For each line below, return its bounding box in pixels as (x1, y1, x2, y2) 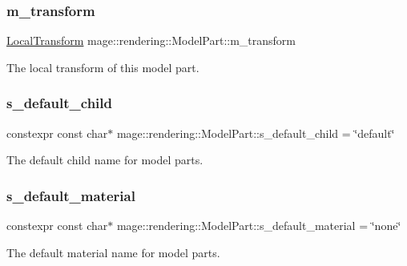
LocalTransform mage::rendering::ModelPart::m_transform (6, 32, 296, 49)
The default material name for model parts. (6, 244, 220, 260)
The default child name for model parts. (6, 151, 203, 168)
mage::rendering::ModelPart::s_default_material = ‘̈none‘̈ (116, 217, 401, 234)
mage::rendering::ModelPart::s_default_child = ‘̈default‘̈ (116, 124, 395, 141)
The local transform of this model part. (6, 58, 199, 75)
